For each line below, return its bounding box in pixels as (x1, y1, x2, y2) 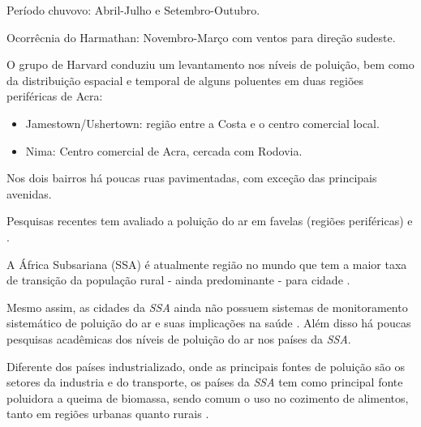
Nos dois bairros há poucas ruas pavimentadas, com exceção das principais (6, 169, 377, 186)
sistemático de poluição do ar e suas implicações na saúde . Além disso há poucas (6, 314, 411, 331)
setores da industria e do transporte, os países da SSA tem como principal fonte (6, 374, 403, 391)
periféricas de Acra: (6, 88, 103, 105)
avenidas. (6, 185, 52, 202)
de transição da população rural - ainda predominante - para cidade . (6, 271, 350, 288)
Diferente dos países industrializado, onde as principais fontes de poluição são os (6, 357, 406, 374)
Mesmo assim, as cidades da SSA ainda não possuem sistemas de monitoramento (6, 298, 408, 315)
